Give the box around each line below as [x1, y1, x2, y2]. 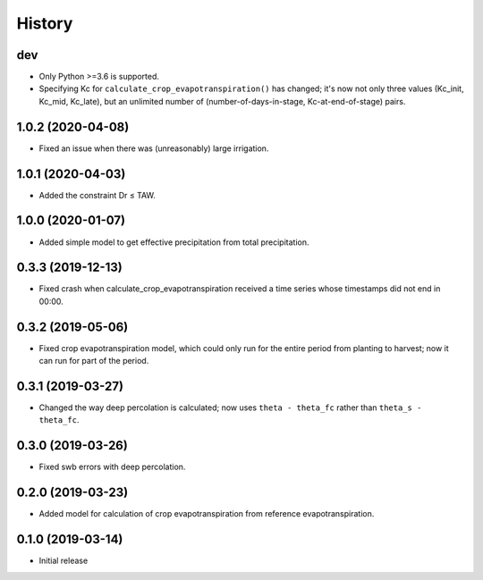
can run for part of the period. [38, 356, 149, 366]
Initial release [38, 555, 89, 567]
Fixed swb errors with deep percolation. [38, 461, 186, 473]
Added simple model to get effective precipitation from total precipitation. [38, 237, 309, 248]
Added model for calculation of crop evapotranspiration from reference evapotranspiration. [38, 509, 375, 519]
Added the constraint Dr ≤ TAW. [38, 189, 157, 200]
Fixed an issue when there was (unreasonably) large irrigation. [38, 143, 269, 154]
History [16, 13, 73, 33]
